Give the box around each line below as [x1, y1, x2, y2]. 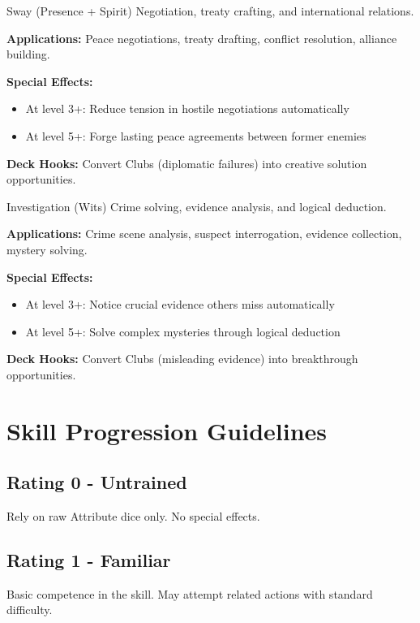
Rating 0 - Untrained [6, 469, 187, 495]
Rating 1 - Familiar [6, 547, 171, 573]
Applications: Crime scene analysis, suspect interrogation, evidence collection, [6, 225, 402, 242]
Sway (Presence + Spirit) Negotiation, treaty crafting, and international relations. [6, 2, 414, 19]
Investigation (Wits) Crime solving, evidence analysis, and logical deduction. [6, 197, 387, 214]
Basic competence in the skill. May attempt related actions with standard [6, 585, 373, 602]
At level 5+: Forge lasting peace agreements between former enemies [25, 127, 366, 144]
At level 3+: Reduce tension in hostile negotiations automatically [25, 100, 349, 117]
